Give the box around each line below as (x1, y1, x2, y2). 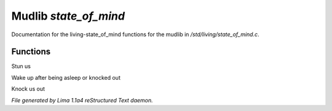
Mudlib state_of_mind (11, 9, 125, 23)
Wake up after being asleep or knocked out (11, 74, 121, 81)
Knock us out (11, 85, 45, 93)
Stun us (11, 63, 31, 70)
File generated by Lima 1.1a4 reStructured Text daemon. (11, 96, 153, 104)
